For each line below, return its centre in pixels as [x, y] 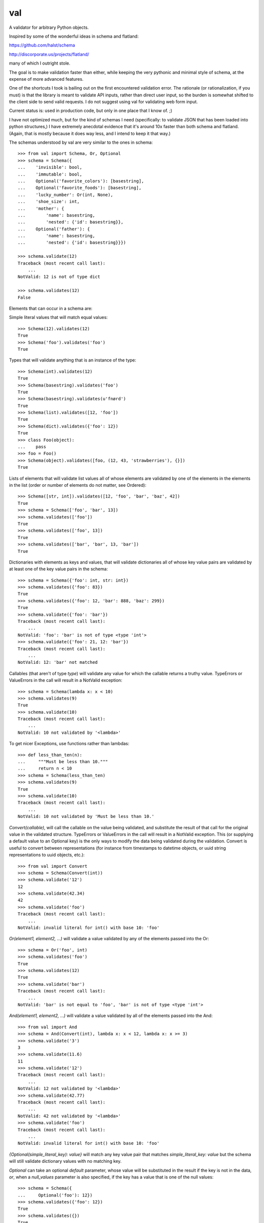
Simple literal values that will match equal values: [58, 317]
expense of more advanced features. [46, 79]
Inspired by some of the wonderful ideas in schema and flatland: [74, 36]
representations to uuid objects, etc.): [47, 855]
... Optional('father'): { [54, 229]
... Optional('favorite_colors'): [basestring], [81, 181]
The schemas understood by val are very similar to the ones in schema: [81, 142]
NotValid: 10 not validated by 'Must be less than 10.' [86, 816]
